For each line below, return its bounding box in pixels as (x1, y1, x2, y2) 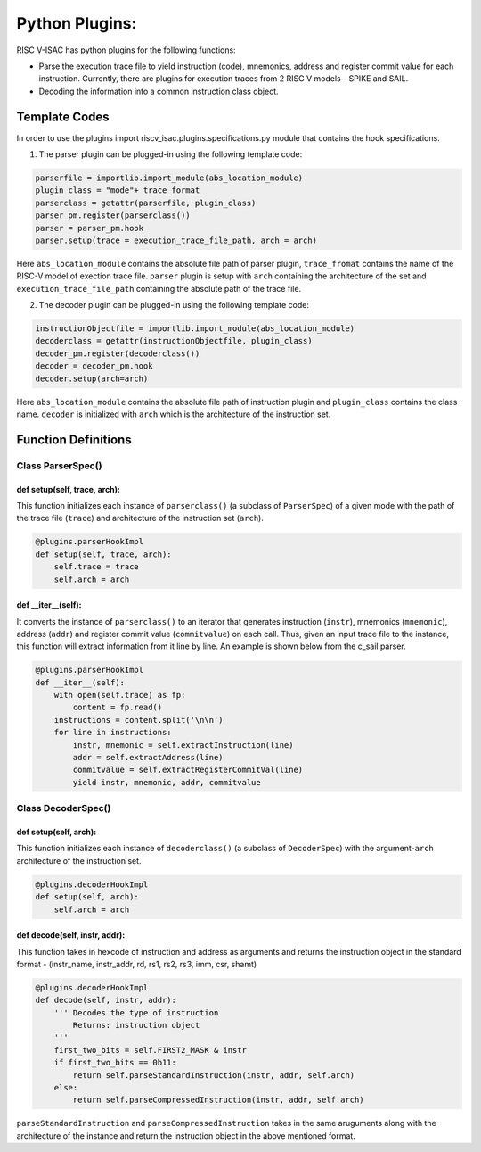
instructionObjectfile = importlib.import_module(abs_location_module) (35, 324, 355, 334)
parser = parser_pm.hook (35, 223, 144, 233)
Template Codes (16, 109, 110, 124)
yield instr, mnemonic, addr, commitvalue (72, 777, 262, 787)
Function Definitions (16, 432, 133, 447)
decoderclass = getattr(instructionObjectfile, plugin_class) (35, 336, 313, 346)
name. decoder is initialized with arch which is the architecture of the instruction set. (16, 409, 331, 419)
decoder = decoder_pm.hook (35, 361, 153, 371)
